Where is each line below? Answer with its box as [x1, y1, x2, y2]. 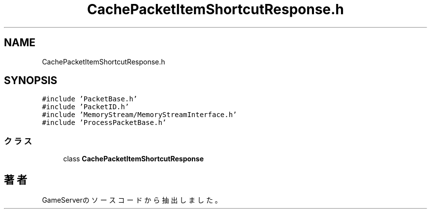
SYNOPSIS [4, 74, 58, 87]
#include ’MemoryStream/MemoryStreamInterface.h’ [42, 111, 237, 119]
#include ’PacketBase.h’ [42, 95, 138, 103]
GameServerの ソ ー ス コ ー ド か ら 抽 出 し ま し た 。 [42, 196, 222, 205]
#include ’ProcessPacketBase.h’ [42, 119, 167, 127]
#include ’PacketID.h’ [42, 103, 129, 111]
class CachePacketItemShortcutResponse [63, 154, 204, 163]
